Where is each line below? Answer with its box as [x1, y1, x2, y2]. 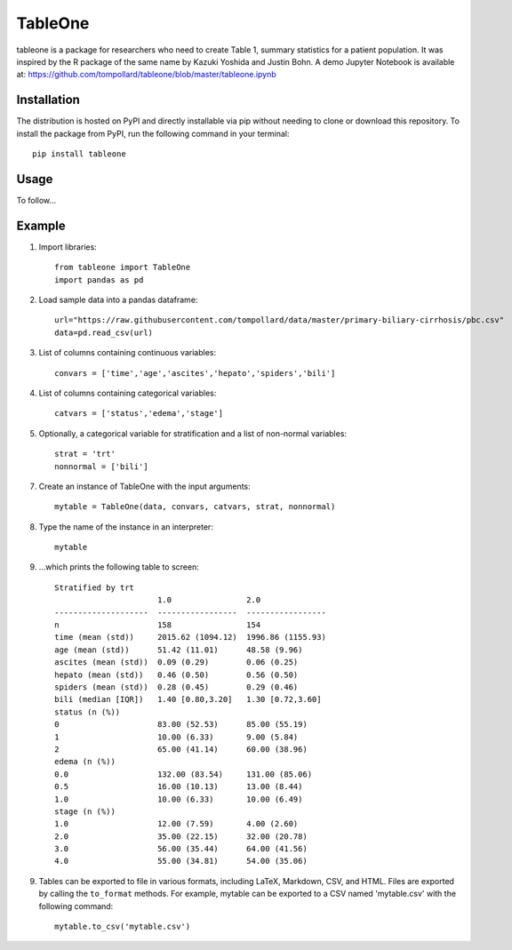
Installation [16, 92, 80, 108]
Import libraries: [38, 241, 97, 252]
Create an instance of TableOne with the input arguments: [38, 481, 251, 491]
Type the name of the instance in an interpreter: [38, 521, 213, 532]
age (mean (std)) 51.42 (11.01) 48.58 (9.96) [54, 644, 303, 655]
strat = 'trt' [54, 449, 116, 459]
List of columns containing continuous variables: [38, 347, 217, 358]
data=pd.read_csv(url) [54, 327, 154, 338]
